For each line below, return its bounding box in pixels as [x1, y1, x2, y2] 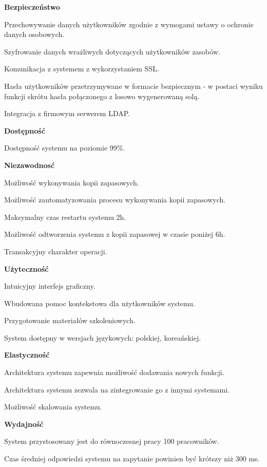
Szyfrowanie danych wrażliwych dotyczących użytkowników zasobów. [4, 46, 220, 57]
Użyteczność [4, 263, 49, 274]
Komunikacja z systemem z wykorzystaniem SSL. [4, 63, 159, 74]
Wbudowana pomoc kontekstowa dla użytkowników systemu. [4, 297, 195, 308]
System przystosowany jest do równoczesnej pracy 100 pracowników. [4, 436, 219, 446]
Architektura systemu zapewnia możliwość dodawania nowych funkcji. [4, 367, 224, 378]
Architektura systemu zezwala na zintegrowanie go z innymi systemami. [4, 384, 230, 395]
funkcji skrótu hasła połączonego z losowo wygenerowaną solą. [4, 90, 200, 101]
